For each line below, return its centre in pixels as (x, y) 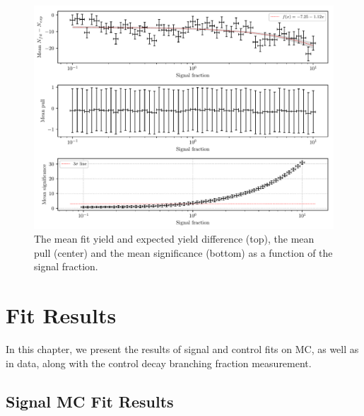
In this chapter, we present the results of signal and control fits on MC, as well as (182, 349)
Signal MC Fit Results (90, 401)
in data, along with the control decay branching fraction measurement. (159, 363)
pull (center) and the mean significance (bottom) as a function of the (183, 252)
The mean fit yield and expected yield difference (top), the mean (174, 239)
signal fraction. (66, 266)
